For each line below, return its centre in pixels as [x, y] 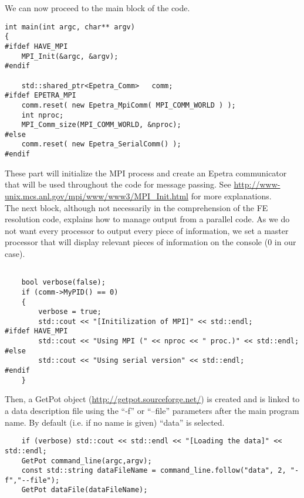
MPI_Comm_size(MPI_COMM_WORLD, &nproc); [101, 125]
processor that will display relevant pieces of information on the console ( [136, 242]
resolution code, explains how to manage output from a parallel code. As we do [147, 219]
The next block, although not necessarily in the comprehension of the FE [136, 207]
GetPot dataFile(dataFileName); [85, 490]
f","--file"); [32, 480]
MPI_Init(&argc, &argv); [70, 56]
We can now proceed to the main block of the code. [97, 8]
